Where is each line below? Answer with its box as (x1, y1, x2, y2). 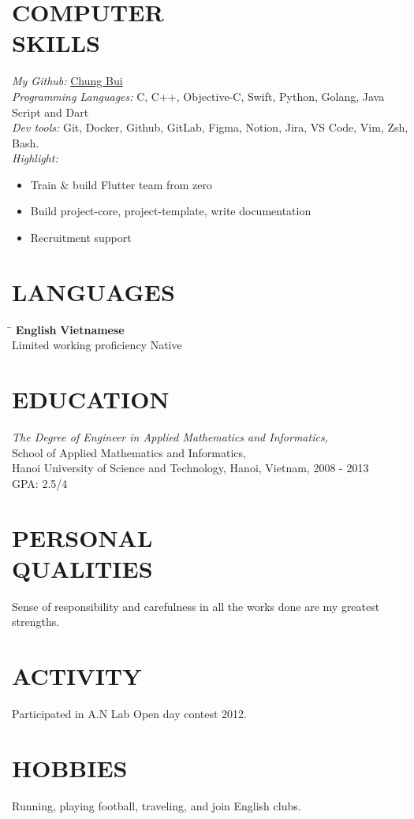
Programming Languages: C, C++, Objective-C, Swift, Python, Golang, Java (12, 87, 385, 104)
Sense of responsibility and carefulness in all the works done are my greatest (12, 597, 380, 614)
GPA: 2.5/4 (12, 475, 68, 491)
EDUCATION (12, 383, 170, 415)
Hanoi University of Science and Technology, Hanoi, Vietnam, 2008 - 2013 (12, 460, 369, 476)
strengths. (12, 613, 60, 630)
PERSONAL (12, 521, 153, 553)
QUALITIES (12, 552, 153, 584)
